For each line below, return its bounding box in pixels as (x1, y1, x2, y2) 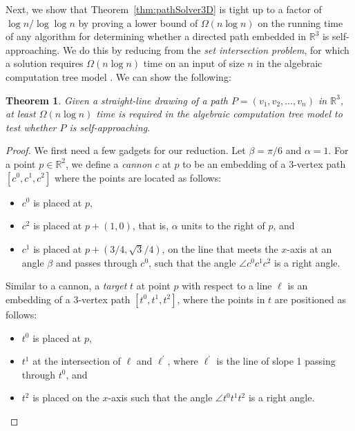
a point (6, 156, 36, 171)
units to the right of (181, 218, 265, 233)
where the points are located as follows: (55, 170, 222, 184)
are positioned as (274, 291, 347, 306)
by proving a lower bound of (78, 15, 198, 30)
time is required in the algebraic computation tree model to (96, 106, 343, 121)
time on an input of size (143, 56, 244, 70)
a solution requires (6, 56, 84, 70)
